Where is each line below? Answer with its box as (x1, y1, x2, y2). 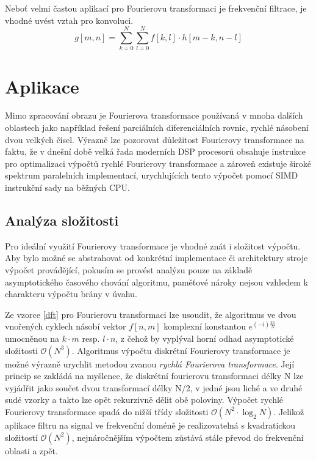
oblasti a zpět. (5, 444, 58, 457)
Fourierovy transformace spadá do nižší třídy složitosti (5, 405, 209, 418)
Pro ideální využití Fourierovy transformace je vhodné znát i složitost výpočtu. (5, 239, 301, 252)
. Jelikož (273, 405, 304, 418)
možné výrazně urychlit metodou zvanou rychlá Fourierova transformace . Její (5, 357, 295, 370)
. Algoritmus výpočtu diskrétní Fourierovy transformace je (71, 344, 290, 356)
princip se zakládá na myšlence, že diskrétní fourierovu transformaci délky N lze (5, 369, 304, 382)
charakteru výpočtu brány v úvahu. (5, 287, 137, 300)
